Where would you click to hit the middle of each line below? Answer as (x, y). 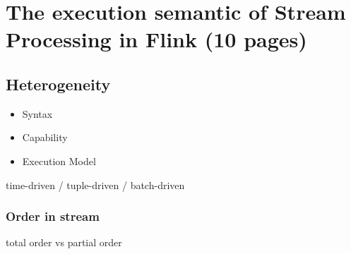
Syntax (37, 113)
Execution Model (59, 161)
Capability (45, 137)
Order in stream (53, 216)
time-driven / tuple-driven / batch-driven (95, 185)
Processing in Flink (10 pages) (156, 39)
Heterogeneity (58, 84)
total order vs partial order (64, 242)
